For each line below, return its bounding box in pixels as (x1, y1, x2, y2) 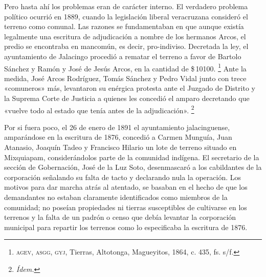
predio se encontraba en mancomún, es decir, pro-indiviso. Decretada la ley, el (4, 41, 249, 52)
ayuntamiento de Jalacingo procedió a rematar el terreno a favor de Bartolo (4, 51, 241, 61)
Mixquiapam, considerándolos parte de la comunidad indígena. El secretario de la (4, 152, 259, 162)
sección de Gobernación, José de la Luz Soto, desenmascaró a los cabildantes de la (4, 162, 262, 172)
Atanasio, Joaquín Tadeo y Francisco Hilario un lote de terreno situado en (4, 142, 237, 153)
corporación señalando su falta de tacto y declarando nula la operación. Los (4, 171, 241, 182)
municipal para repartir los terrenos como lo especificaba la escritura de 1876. (4, 221, 248, 232)
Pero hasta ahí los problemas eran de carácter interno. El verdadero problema (4, 1, 248, 11)
